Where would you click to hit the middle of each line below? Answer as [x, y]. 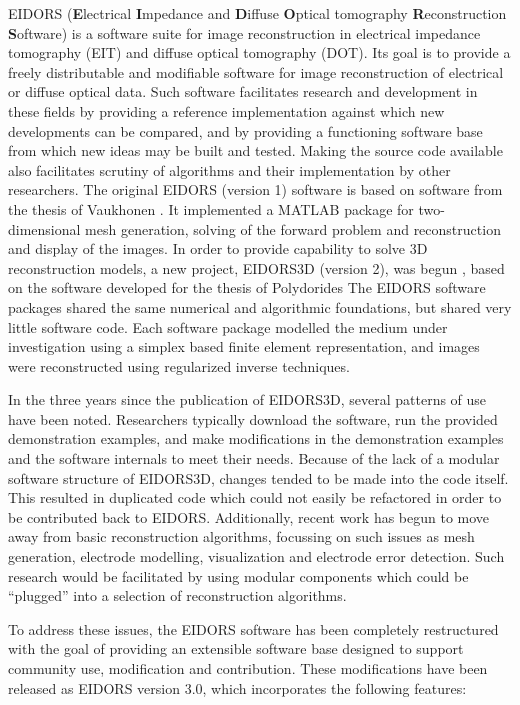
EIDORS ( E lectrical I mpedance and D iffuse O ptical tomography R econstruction [257, 13]
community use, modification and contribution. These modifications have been [248, 668]
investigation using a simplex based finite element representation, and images [244, 346]
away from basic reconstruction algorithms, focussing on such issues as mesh [241, 536]
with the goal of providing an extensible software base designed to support [236, 648]
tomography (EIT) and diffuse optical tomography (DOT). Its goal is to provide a [259, 52]
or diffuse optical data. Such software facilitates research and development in [243, 91]
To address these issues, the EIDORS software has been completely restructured [253, 628]
